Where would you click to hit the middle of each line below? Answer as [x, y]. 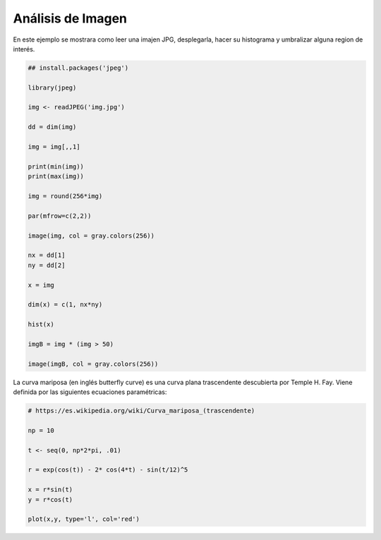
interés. [24, 49]
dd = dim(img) [52, 127]
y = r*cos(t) [50, 499]
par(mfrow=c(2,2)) [60, 216]
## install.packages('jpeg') [78, 68]
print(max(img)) [56, 177]
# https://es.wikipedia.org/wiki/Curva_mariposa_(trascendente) [141, 411]
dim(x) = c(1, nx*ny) [65, 305]
